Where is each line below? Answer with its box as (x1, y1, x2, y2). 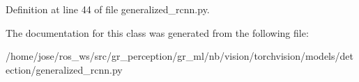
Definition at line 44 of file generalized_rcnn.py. (6, 2, 210, 16)
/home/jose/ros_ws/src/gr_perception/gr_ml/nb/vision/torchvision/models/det (6, 49, 353, 63)
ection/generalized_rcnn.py (6, 62, 123, 76)
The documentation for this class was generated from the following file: (6, 25, 309, 40)
